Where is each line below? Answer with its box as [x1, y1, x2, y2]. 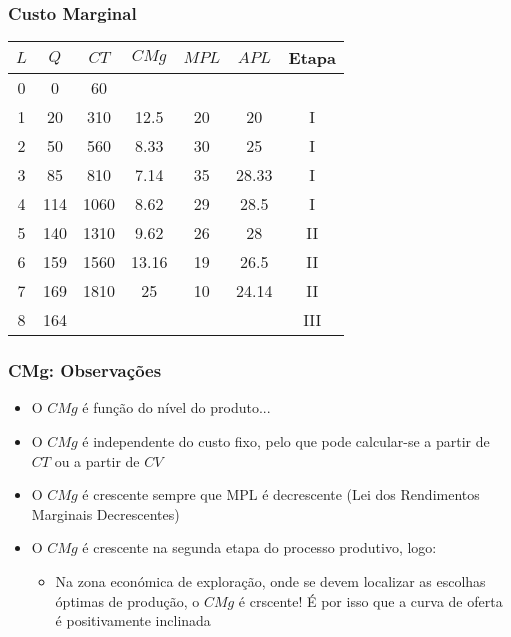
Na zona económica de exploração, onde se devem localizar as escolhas [55, 571, 486, 591]
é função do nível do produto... [82, 397, 271, 418]
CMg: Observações [8, 358, 162, 383]
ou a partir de [54, 450, 140, 471]
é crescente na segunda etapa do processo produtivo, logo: [82, 537, 437, 558]
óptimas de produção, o [55, 590, 200, 611]
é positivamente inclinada [55, 610, 211, 631]
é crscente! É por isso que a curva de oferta [238, 590, 503, 611]
